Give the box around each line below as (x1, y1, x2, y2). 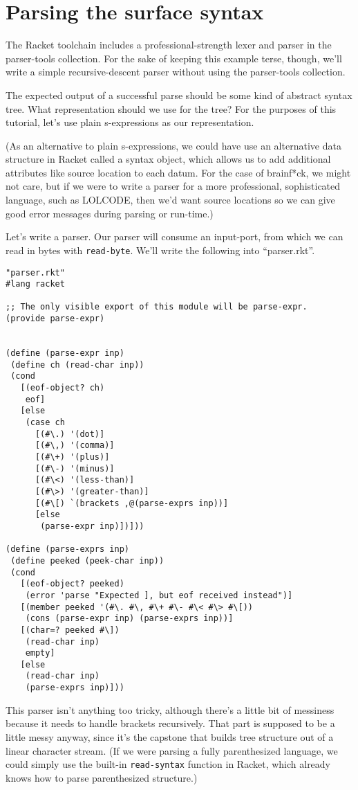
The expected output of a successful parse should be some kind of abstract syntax (6, 87, 352, 102)
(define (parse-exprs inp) (6, 544, 129, 555)
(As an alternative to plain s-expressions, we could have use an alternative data (6, 138, 341, 152)
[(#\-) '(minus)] (35, 463, 115, 474)
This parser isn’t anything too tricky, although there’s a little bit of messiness (6, 702, 335, 717)
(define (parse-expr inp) (6, 348, 124, 359)
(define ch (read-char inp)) (10, 359, 144, 370)
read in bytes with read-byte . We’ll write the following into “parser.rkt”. (6, 242, 315, 257)
